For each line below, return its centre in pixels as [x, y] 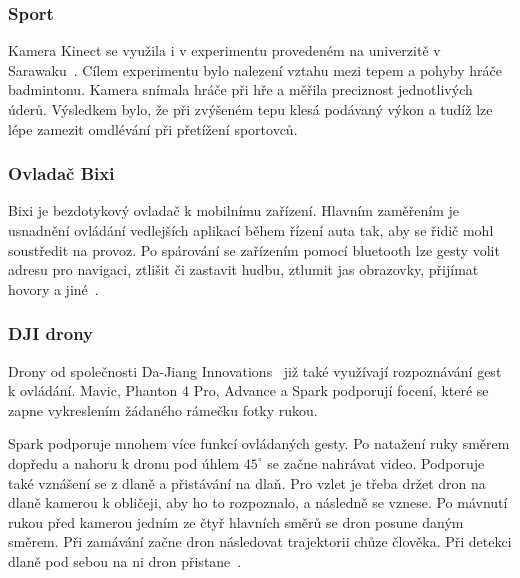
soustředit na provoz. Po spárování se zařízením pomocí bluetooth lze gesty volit [254, 249]
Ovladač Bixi [61, 173]
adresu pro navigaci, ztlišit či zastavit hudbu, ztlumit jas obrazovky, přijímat [243, 269]
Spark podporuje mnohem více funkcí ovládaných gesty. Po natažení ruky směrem [259, 443]
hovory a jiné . [53, 288]
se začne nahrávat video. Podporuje [376, 462]
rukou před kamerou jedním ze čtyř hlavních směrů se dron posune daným [236, 521]
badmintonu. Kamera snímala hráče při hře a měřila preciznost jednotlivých [240, 89]
